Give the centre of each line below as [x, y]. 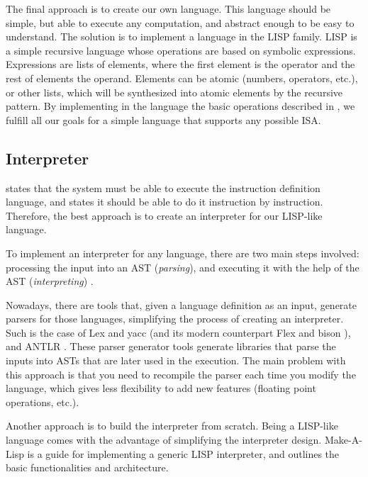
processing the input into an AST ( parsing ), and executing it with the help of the [183, 267]
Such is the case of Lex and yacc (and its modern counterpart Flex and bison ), [178, 332]
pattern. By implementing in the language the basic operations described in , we [180, 106]
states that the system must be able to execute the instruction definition [163, 187]
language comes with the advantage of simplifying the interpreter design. [164, 440]
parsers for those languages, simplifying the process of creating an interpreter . [175, 319]
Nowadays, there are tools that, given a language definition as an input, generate [182, 304]
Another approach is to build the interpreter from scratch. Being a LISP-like [172, 426]
